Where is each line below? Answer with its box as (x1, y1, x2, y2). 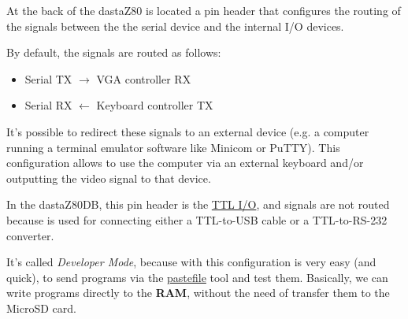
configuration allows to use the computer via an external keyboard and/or (6, 154, 364, 171)
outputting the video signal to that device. (6, 169, 211, 186)
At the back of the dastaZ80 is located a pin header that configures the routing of (6, 2, 401, 18)
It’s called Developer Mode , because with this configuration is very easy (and (6, 254, 376, 270)
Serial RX (24, 97, 72, 113)
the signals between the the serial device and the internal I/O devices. (6, 17, 344, 34)
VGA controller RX (96, 70, 191, 87)
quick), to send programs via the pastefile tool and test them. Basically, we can (6, 269, 388, 285)
